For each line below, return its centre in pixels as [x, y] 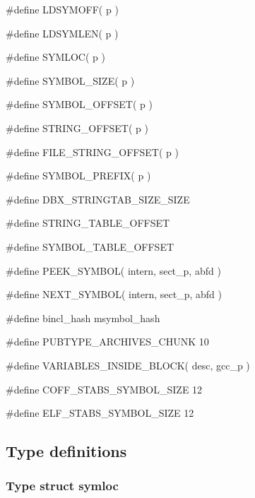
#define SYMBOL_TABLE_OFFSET [90, 246]
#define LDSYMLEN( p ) [62, 33]
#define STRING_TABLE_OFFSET [88, 223]
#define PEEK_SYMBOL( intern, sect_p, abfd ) [113, 270]
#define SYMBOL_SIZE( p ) [70, 80]
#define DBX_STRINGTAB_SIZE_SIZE [98, 199]
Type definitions [66, 451]
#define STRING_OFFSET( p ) [77, 128]
